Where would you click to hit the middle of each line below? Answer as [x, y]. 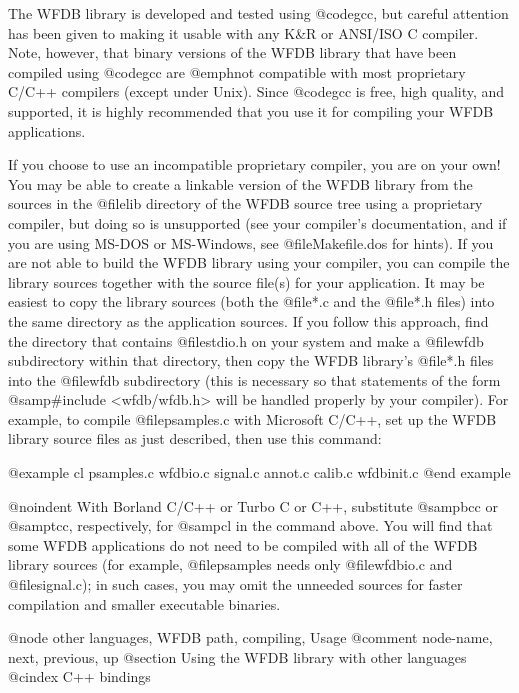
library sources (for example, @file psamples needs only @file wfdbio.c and [230, 564]
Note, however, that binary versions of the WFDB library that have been [232, 52]
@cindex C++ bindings [79, 676]
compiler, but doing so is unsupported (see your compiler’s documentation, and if [257, 222]
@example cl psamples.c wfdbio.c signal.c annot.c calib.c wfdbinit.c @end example [259, 472]
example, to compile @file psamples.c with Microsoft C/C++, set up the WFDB [252, 418]
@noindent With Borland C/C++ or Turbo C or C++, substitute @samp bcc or [253, 505]
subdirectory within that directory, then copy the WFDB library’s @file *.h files [251, 360]
